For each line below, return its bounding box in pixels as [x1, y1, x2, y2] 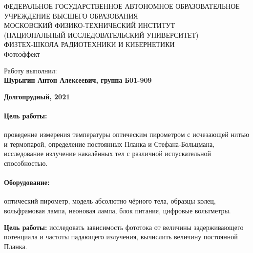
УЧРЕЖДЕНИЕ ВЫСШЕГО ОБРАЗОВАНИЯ [4, 10, 138, 21]
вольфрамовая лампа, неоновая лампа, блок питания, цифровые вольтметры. [4, 205, 231, 215]
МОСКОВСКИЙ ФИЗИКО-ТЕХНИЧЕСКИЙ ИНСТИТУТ [4, 20, 175, 30]
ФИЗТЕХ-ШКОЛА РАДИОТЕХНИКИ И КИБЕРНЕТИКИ [4, 39, 175, 49]
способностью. [4, 158, 48, 168]
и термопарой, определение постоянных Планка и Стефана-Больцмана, [4, 138, 215, 149]
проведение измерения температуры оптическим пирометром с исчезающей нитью [4, 129, 250, 139]
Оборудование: [4, 177, 50, 187]
